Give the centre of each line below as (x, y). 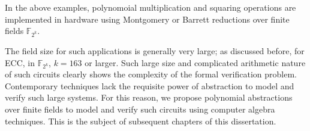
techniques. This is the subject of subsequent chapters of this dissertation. (141, 121)
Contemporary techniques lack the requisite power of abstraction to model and (150, 85)
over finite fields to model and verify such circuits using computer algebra (140, 109)
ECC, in (20, 62)
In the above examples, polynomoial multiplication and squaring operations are (151, 7)
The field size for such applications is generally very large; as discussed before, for (155, 50)
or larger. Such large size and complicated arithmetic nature (195, 62)
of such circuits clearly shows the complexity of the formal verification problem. (151, 74)
